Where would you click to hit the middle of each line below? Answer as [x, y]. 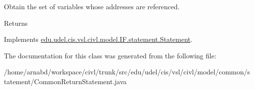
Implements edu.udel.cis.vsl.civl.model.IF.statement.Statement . [98, 39]
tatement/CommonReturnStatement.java [65, 81]
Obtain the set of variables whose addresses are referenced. [92, 6]
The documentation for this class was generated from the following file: [110, 55]
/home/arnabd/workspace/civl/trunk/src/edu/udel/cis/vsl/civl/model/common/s [127, 72]
